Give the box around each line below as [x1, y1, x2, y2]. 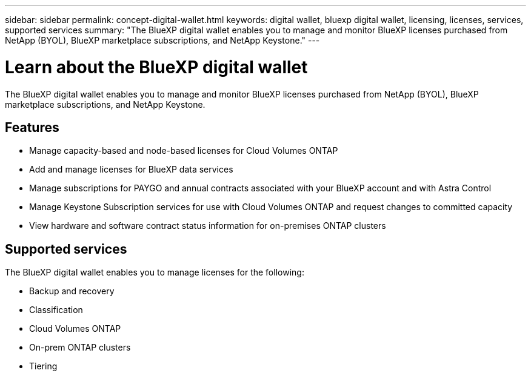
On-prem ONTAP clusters [29, 342, 131, 353]
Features [5, 119, 59, 135]
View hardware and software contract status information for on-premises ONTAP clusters [29, 220, 386, 231]
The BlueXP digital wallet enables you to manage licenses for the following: [5, 267, 304, 278]
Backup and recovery [29, 286, 115, 297]
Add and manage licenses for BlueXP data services [29, 164, 233, 175]
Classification [29, 305, 83, 315]
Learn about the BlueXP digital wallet [5, 56, 308, 78]
